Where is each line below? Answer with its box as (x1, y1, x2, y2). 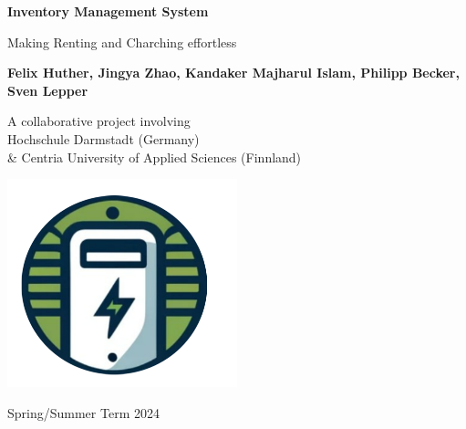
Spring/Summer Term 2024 (7, 403, 160, 423)
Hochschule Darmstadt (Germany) (7, 129, 200, 148)
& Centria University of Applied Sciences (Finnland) (7, 147, 302, 166)
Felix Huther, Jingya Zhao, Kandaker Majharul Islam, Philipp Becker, (7, 63, 460, 82)
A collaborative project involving (7, 111, 191, 131)
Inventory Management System (7, 2, 209, 20)
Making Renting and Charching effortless (7, 32, 237, 51)
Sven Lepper (7, 80, 88, 99)
